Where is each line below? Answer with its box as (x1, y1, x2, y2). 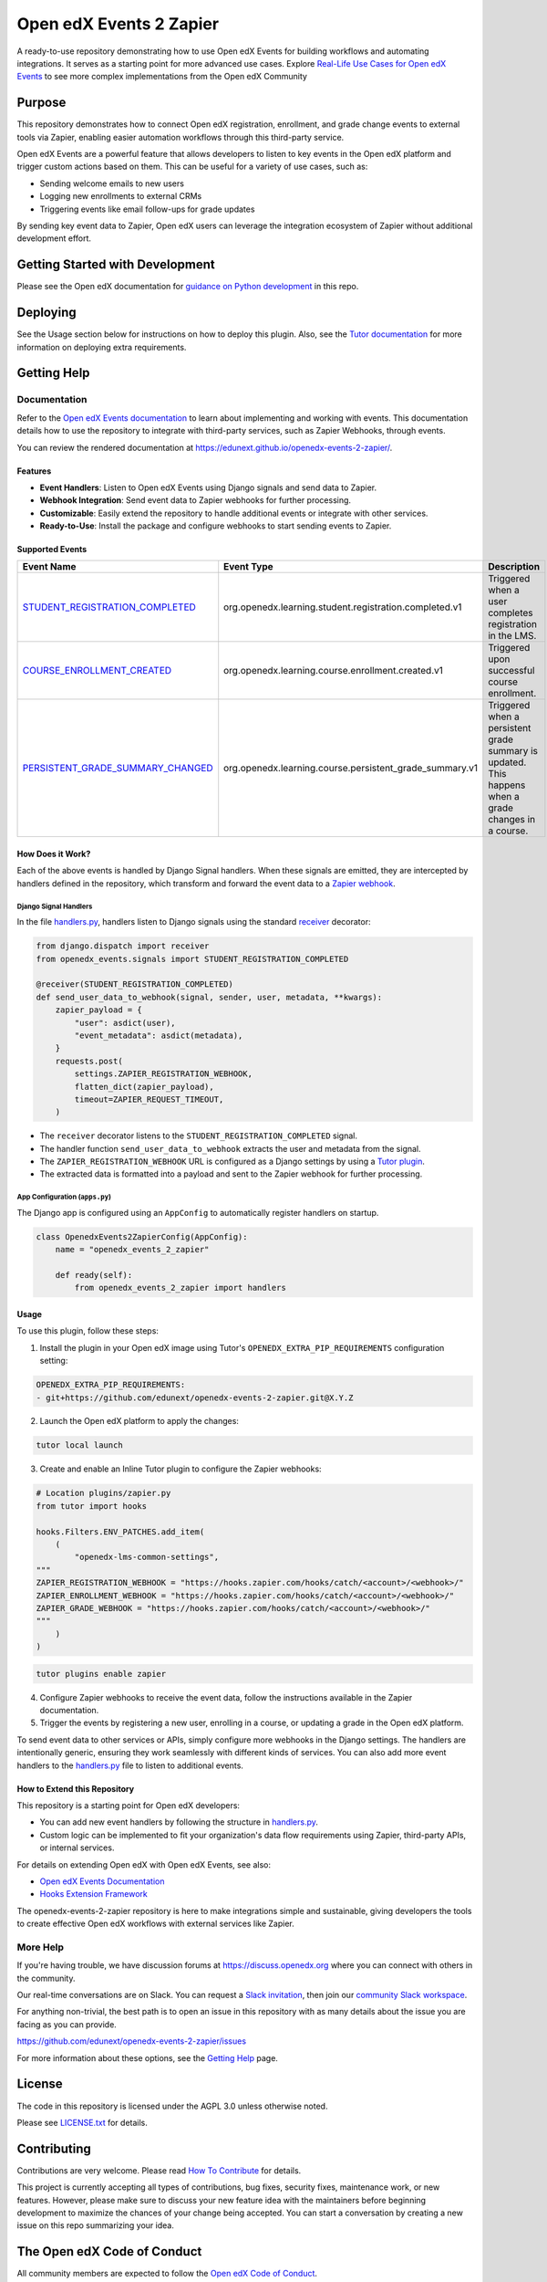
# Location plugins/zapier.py (36, 1488, 171, 1499)
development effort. (16, 233, 91, 244)
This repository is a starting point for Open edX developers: (16, 1800, 241, 1811)
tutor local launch (36, 1440, 123, 1450)
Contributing (16, 2141, 91, 2156)
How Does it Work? (16, 849, 91, 860)
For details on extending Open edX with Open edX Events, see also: (16, 1858, 272, 1870)
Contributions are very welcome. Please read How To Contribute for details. (16, 2164, 302, 2176)
